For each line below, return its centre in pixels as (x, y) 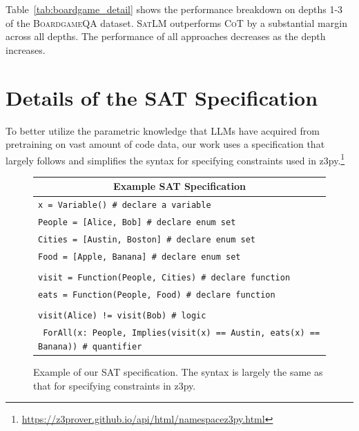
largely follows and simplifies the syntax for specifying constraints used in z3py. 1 (175, 159)
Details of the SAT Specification (162, 97)
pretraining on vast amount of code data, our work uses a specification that (165, 144)
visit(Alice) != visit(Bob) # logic (122, 316)
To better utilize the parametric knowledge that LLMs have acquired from (163, 130)
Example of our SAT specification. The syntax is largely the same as (178, 371)
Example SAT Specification (179, 186)
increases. (26, 49)
